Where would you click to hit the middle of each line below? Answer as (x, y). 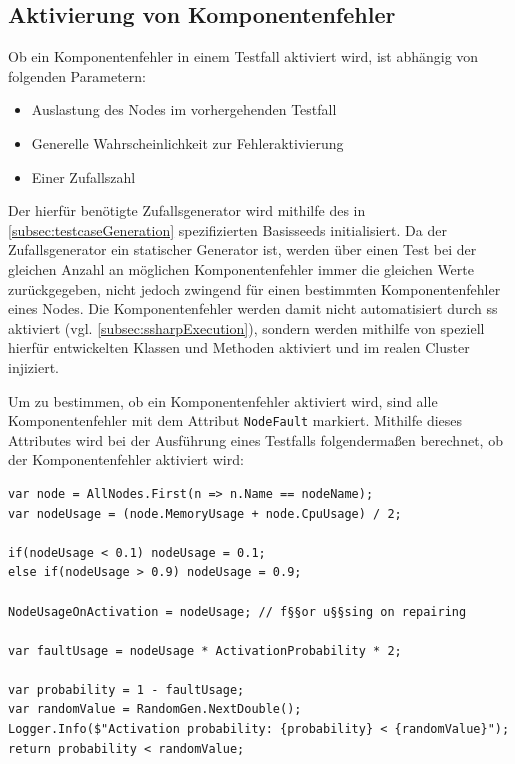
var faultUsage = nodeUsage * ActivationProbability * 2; (205, 650)
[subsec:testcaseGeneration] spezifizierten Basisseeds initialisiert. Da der (227, 229)
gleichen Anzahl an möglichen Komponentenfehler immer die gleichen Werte (241, 268)
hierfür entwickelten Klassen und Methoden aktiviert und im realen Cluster (239, 347)
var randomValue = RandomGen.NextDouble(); (155, 709)
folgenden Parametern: (77, 75)
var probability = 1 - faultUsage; (126, 689)
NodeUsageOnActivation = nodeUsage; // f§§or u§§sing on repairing (237, 611)
